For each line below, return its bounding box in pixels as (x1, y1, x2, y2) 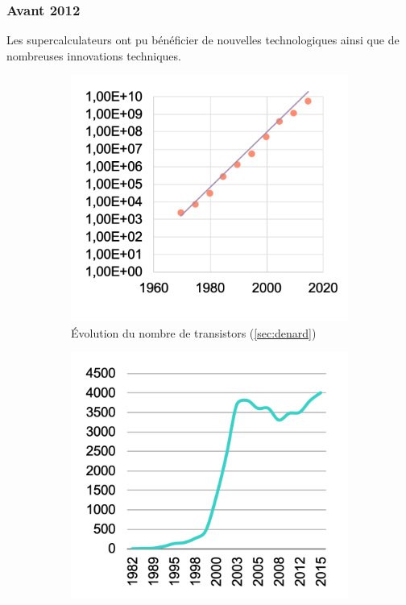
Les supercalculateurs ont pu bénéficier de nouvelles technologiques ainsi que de (6, 31, 400, 48)
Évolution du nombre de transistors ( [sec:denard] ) (71, 324, 317, 341)
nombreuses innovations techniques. (6, 47, 181, 64)
